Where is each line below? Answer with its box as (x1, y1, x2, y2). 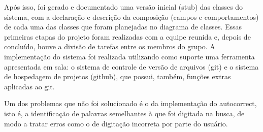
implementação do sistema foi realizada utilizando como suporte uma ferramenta (4, 51, 255, 61)
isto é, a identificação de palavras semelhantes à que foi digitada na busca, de (4, 108, 245, 118)
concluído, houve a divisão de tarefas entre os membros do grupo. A (4, 41, 215, 52)
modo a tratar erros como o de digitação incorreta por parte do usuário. (4, 118, 228, 128)
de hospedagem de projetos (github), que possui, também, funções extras (4, 71, 231, 82)
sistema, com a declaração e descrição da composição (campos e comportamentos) (4, 11, 259, 22)
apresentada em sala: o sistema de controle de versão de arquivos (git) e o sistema (4, 61, 259, 72)
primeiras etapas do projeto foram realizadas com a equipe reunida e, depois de (4, 31, 251, 42)
